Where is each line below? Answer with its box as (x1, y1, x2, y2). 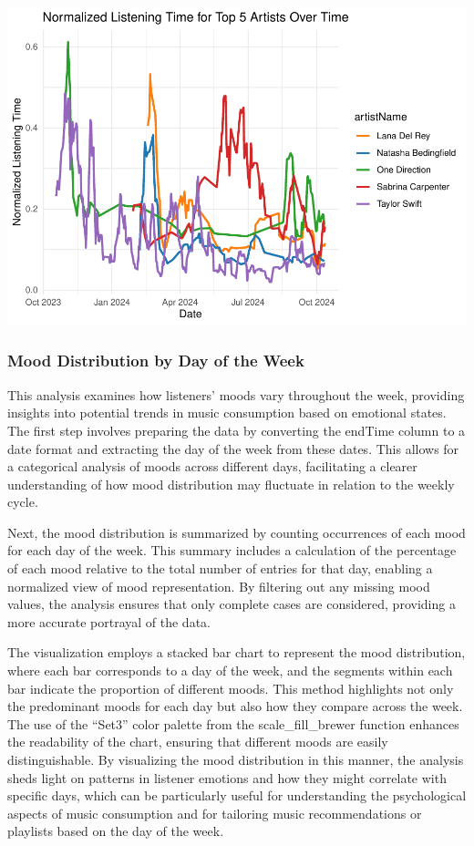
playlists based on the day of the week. (7, 821, 224, 841)
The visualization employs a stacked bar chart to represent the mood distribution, (7, 643, 466, 662)
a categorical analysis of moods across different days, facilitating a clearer (7, 457, 417, 476)
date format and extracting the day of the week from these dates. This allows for (7, 438, 459, 458)
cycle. (7, 492, 38, 511)
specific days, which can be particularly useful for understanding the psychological (7, 786, 467, 805)
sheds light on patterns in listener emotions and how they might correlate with (7, 768, 447, 787)
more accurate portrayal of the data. (7, 612, 211, 631)
